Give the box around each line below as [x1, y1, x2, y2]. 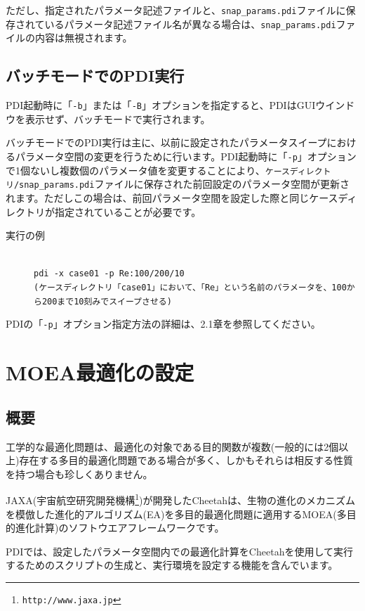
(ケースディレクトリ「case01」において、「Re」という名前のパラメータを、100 [34, 282, 347, 292]
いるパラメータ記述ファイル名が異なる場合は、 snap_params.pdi [44, 16, 336, 31]
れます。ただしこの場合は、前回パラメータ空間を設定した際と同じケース [6, 190, 338, 205]
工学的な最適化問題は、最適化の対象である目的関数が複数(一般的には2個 [6, 439, 339, 454]
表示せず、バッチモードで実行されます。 [25, 111, 211, 126]
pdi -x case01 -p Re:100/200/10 [34, 269, 185, 279]
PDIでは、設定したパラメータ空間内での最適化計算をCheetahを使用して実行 [6, 544, 353, 558]
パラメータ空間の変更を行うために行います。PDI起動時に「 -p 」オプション [15, 148, 357, 163]
